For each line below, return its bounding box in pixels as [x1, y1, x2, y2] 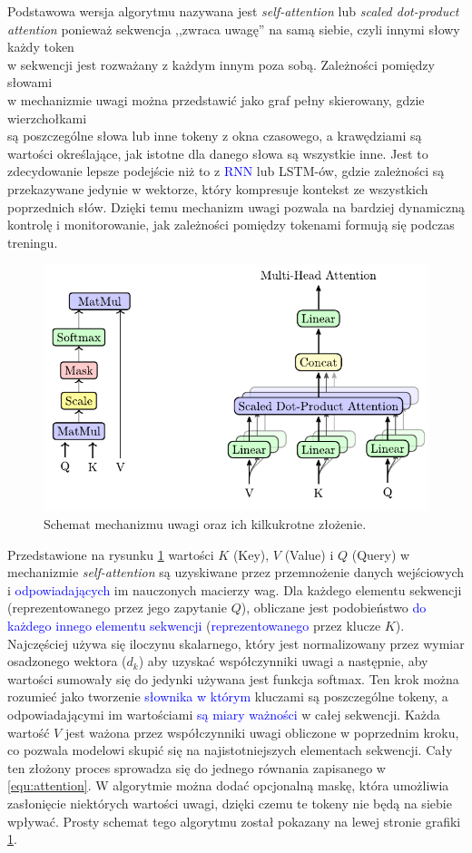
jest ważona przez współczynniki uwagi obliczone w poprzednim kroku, [64, 722, 459, 741]
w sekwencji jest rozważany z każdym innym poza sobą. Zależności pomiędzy [7, 54, 435, 74]
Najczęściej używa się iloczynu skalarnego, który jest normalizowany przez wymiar [7, 633, 465, 652]
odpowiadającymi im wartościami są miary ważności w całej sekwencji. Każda [7, 705, 440, 723]
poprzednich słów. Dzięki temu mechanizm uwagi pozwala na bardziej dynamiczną [7, 197, 465, 216]
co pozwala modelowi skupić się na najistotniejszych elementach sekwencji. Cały [7, 740, 453, 760]
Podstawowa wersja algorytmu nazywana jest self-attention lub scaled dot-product [7, 2, 459, 20]
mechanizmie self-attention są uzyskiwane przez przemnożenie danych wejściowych [7, 563, 465, 582]
